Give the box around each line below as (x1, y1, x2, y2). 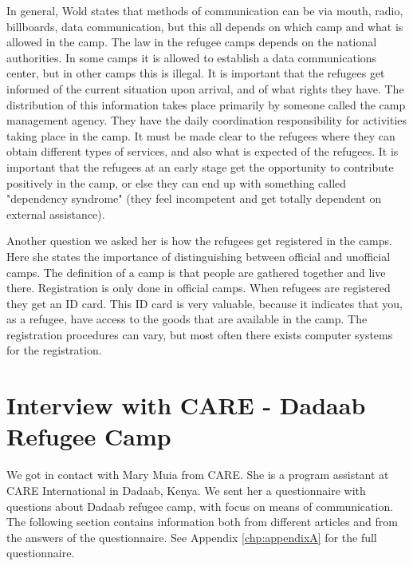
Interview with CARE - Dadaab (6, 389, 366, 422)
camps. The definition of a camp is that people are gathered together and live (6, 263, 386, 280)
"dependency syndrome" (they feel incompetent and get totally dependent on (6, 190, 382, 207)
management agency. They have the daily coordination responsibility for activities (6, 112, 407, 129)
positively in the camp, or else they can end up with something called (6, 174, 347, 191)
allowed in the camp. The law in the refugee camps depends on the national (6, 34, 377, 50)
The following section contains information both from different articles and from (6, 513, 398, 530)
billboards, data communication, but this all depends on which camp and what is (6, 18, 403, 34)
